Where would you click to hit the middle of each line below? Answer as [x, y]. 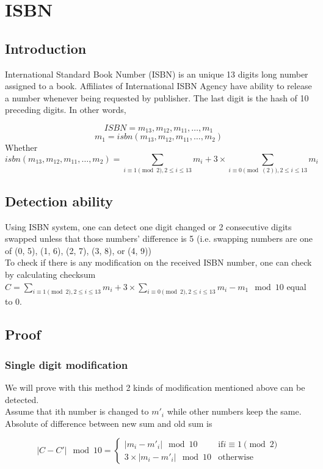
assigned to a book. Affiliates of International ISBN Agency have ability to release [158, 86]
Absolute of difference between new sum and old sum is [109, 423]
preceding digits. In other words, [66, 110]
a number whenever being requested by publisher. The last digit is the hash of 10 [157, 97]
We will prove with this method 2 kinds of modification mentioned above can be [155, 387]
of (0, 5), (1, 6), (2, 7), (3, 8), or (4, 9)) [78, 250]
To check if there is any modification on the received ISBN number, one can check [158, 262]
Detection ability [59, 201]
